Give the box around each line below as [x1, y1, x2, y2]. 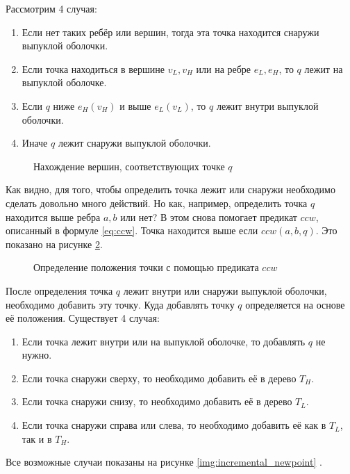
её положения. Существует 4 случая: [6, 311, 160, 325]
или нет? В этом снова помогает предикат [120, 209, 297, 224]
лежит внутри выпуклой [216, 98, 319, 113]
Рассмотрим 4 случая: [6, 1, 97, 15]
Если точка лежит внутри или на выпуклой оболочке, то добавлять [22, 334, 306, 348]
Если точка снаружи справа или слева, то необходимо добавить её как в [22, 418, 326, 432]
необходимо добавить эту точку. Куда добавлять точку [6, 297, 235, 311]
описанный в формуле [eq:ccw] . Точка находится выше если [6, 223, 258, 238]
